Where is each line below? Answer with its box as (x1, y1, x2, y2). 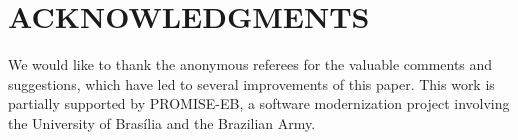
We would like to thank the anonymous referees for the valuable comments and (8, 54, 493, 75)
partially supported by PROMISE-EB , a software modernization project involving (8, 93, 510, 114)
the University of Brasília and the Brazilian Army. (8, 112, 316, 133)
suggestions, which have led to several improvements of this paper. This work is (8, 73, 495, 94)
